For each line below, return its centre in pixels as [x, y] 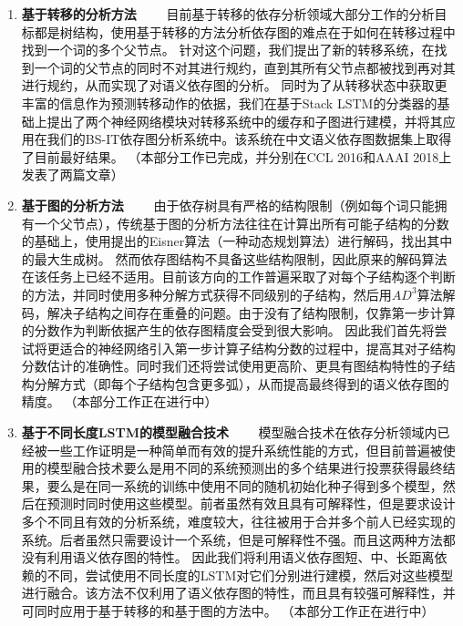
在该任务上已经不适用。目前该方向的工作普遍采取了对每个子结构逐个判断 [238, 277]
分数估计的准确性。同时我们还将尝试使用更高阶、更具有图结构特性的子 [232, 366]
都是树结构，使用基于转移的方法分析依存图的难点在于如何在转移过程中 [245, 31]
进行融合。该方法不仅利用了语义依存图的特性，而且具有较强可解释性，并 [238, 593]
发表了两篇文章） [72, 174]
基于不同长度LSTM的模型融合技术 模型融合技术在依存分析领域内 [229, 432]
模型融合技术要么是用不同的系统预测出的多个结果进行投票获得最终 [245, 468]
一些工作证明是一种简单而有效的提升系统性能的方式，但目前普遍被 [245, 450]
